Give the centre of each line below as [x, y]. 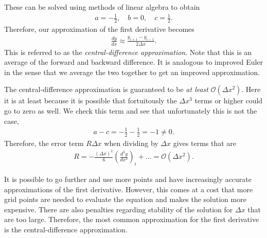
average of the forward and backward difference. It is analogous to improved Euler [134, 62]
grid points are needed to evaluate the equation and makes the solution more [125, 199]
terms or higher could [229, 100]
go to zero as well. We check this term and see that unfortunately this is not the [131, 111]
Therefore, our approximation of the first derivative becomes [99, 29]
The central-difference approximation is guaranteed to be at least [106, 89]
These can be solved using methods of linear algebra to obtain [102, 7]
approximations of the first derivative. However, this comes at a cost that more [129, 189]
